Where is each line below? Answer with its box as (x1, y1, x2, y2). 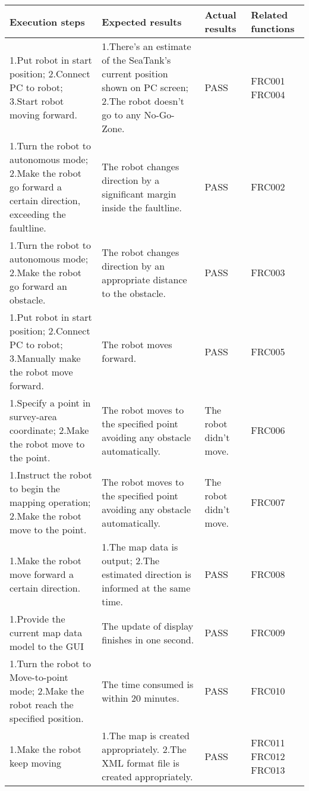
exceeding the (10, 207, 66, 221)
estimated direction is (102, 567, 191, 581)
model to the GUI (10, 639, 84, 653)
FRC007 (251, 495, 285, 509)
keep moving (10, 756, 62, 770)
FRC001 (251, 73, 285, 87)
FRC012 (251, 749, 285, 763)
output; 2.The (102, 554, 160, 567)
